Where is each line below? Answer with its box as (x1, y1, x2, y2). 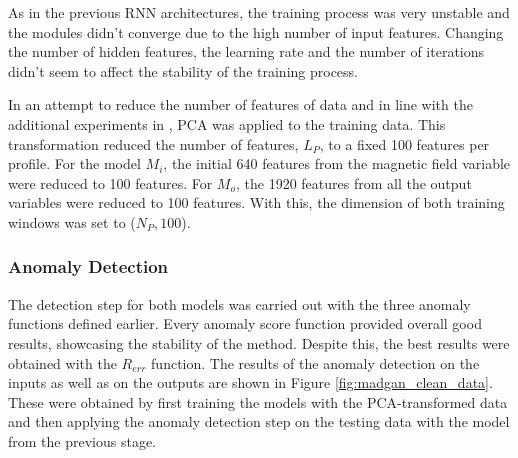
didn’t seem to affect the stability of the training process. (8, 60, 358, 81)
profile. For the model (8, 153, 141, 174)
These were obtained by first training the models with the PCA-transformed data (8, 391, 508, 412)
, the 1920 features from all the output (236, 172, 472, 193)
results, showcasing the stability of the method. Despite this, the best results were (8, 332, 510, 353)
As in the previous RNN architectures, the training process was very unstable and (8, 2, 510, 22)
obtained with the (8, 352, 117, 373)
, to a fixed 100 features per (319, 133, 490, 154)
